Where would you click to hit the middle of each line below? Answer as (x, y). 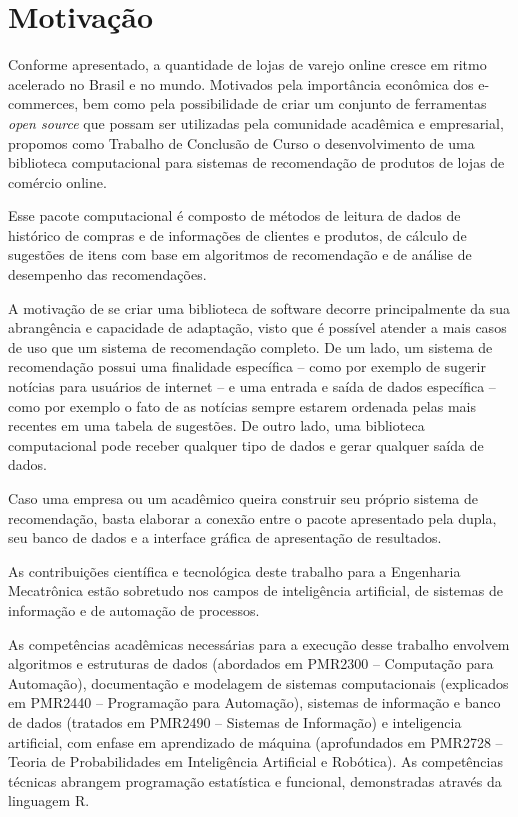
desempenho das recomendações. (107, 274)
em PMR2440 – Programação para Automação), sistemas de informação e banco (254, 702)
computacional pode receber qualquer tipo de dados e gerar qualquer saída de (246, 444)
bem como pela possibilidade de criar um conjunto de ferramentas (284, 103)
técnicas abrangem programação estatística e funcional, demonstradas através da (255, 780)
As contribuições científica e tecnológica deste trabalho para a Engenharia (234, 570)
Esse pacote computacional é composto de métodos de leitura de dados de (234, 215)
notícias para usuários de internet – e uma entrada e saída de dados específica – (252, 386)
